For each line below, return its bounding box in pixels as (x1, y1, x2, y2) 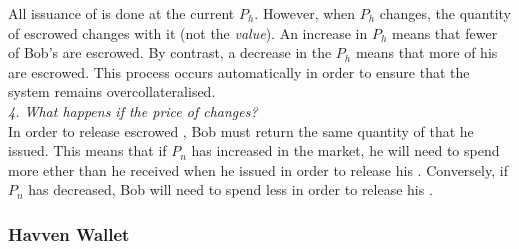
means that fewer (392, 22, 498, 43)
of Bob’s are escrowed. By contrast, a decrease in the (8, 42, 332, 63)
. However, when (254, 3, 356, 23)
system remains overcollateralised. (8, 81, 216, 102)
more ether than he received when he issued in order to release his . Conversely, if (8, 159, 508, 180)
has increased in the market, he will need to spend (191, 140, 500, 161)
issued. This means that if (8, 140, 167, 161)
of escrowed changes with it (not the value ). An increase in (8, 22, 368, 43)
